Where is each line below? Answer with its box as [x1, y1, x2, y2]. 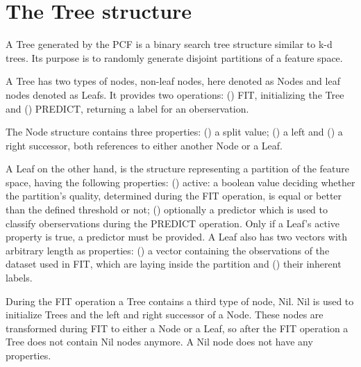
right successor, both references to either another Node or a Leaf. [6, 138, 283, 152]
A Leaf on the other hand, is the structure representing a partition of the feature [6, 161, 349, 176]
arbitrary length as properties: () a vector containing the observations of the [6, 243, 330, 257]
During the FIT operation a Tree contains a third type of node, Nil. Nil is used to [6, 293, 354, 308]
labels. [6, 270, 33, 285]
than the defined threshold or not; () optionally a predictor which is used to [6, 202, 328, 217]
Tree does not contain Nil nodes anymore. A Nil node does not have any [6, 334, 313, 349]
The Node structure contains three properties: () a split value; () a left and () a [6, 124, 343, 139]
